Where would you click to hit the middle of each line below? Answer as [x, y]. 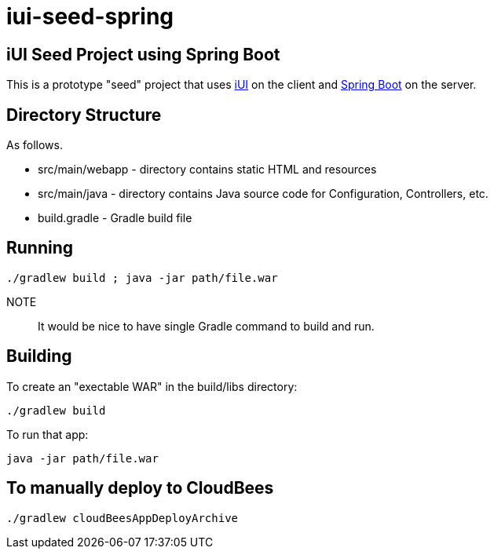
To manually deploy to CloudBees [140, 488]
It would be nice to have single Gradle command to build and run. [206, 326]
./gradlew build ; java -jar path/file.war [142, 277]
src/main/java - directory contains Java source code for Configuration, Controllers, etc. [263, 194]
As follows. [35, 145]
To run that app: [48, 434]
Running [40, 248]
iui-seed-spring [90, 16]
